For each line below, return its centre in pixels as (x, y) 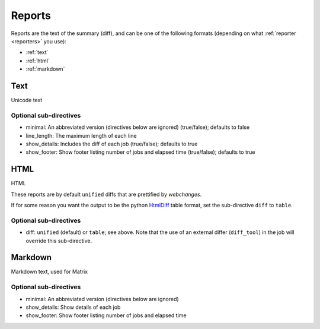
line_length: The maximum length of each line (81, 135)
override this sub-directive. (59, 241)
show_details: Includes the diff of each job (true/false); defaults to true (112, 144)
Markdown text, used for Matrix (49, 272)
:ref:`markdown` (45, 69)
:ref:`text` (37, 52)
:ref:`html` (38, 61)
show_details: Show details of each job (73, 307)
